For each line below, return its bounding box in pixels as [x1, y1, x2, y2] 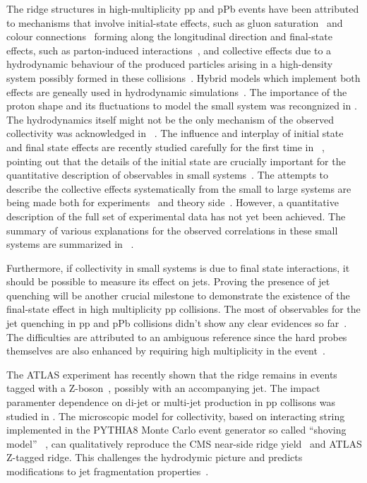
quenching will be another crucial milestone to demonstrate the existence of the [6, 287, 350, 302]
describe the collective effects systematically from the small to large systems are [6, 181, 351, 196]
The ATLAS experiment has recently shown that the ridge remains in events [6, 366, 337, 381]
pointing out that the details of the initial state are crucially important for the [6, 153, 346, 168]
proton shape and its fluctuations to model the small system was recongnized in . [6, 98, 357, 113]
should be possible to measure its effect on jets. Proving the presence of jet [6, 274, 330, 289]
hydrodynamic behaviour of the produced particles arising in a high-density [6, 56, 333, 71]
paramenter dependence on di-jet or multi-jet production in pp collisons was [6, 395, 335, 410]
